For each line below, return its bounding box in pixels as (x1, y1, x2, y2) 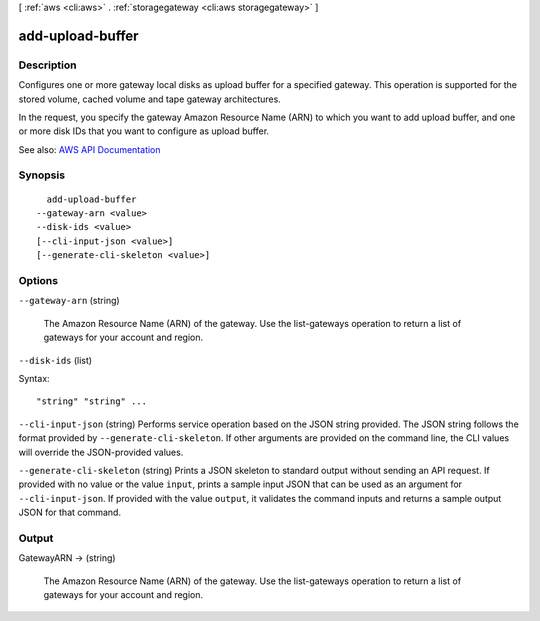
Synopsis (18, 168, 65, 182)
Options (18, 274, 59, 287)
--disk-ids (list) (18, 354, 93, 366)
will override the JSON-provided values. (18, 446, 184, 458)
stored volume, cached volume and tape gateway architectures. (18, 93, 282, 105)
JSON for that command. (18, 506, 122, 519)
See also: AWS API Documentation (18, 143, 161, 155)
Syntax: (18, 372, 50, 384)
